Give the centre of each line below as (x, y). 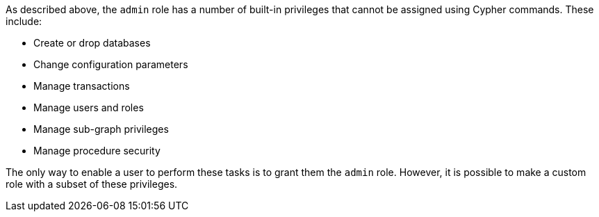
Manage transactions (82, 86)
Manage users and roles (89, 107)
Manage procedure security (97, 151)
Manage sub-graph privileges (101, 129)
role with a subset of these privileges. (92, 184)
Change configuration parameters (111, 64)
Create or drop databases (92, 43)
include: (24, 21)
